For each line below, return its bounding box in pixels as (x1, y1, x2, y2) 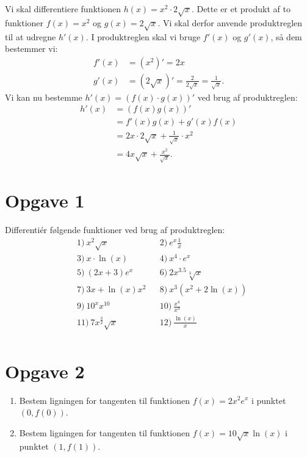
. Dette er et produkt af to (191, 2, 291, 15)
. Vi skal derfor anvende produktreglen (157, 16, 303, 29)
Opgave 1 (5, 188, 85, 213)
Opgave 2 (5, 358, 85, 383)
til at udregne (5, 30, 56, 43)
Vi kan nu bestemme (5, 90, 82, 103)
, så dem (270, 30, 302, 43)
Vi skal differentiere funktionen (5, 2, 121, 15)
